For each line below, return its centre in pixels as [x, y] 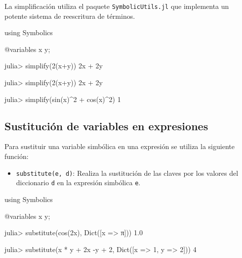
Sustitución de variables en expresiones [106, 126]
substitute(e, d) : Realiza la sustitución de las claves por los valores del [127, 173]
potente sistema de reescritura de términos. [70, 16]
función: [17, 156]
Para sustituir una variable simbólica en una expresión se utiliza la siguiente [120, 146]
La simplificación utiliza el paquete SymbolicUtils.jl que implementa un [117, 6]
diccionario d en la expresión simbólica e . [78, 182]
